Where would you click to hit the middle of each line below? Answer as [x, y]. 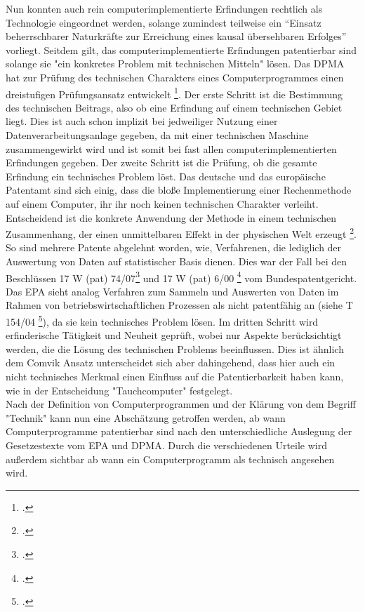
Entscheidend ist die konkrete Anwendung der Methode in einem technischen [171, 217]
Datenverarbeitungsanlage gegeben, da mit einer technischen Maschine [157, 135]
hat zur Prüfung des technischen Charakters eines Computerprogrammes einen [175, 77]
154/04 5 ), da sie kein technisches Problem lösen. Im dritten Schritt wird [162, 320]
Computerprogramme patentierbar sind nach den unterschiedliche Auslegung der [179, 431]
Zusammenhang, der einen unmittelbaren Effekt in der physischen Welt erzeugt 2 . [181, 233]
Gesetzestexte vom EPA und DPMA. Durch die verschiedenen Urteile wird [166, 445]
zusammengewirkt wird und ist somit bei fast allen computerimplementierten [171, 148]
